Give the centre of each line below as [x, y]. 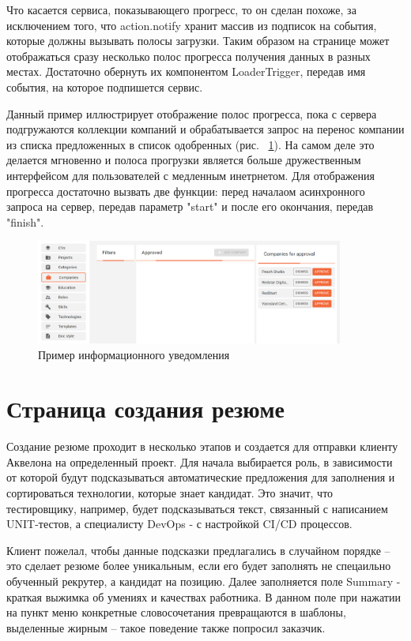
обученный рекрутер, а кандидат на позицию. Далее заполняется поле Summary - [204, 581]
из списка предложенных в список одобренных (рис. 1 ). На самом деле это [190, 144]
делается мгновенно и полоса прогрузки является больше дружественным [184, 160]
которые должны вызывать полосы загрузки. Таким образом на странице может [198, 41]
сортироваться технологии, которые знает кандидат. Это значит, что [170, 493]
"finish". [25, 221]
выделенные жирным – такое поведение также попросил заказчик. [166, 627]
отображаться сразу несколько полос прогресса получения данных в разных [189, 56]
